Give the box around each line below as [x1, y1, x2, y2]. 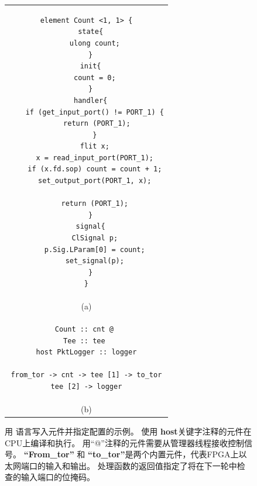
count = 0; [73, 73, 116, 82]
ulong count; [69, 39, 120, 47]
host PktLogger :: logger [36, 348, 137, 357]
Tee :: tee [63, 336, 105, 345]
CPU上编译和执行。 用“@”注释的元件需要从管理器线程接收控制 [5, 436, 244, 449]
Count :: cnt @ [54, 325, 114, 334]
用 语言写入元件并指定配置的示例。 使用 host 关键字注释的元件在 [5, 425, 252, 437]
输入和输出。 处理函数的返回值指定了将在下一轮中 [45, 459, 237, 471]
